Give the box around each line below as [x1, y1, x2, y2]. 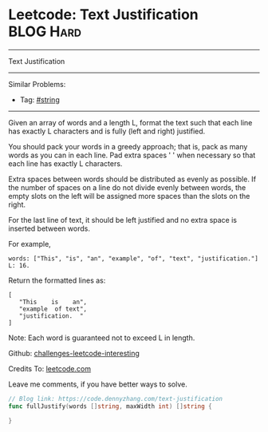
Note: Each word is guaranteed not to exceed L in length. [8, 333, 195, 343]
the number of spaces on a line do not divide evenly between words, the [8, 182, 246, 192]
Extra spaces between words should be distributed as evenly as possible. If [8, 174, 257, 184]
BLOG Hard [8, 22, 82, 41]
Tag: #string [19, 94, 60, 105]
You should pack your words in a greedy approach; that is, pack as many [8, 141, 248, 151]
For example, [8, 239, 52, 248]
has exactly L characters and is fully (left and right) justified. [8, 126, 206, 136]
